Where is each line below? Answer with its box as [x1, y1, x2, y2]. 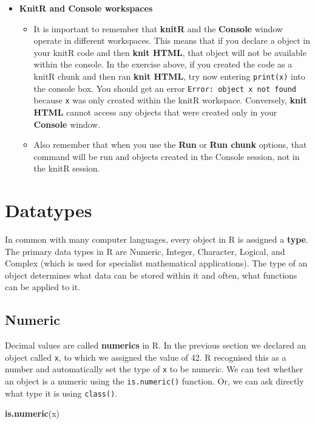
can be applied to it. [5, 280, 81, 293]
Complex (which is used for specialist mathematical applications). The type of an [5, 257, 308, 269]
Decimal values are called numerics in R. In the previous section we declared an [5, 339, 307, 352]
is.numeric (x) [5, 407, 60, 420]
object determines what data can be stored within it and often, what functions [5, 268, 297, 281]
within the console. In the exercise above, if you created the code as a [33, 58, 293, 71]
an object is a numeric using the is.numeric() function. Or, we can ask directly [5, 375, 304, 388]
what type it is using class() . [5, 386, 118, 399]
